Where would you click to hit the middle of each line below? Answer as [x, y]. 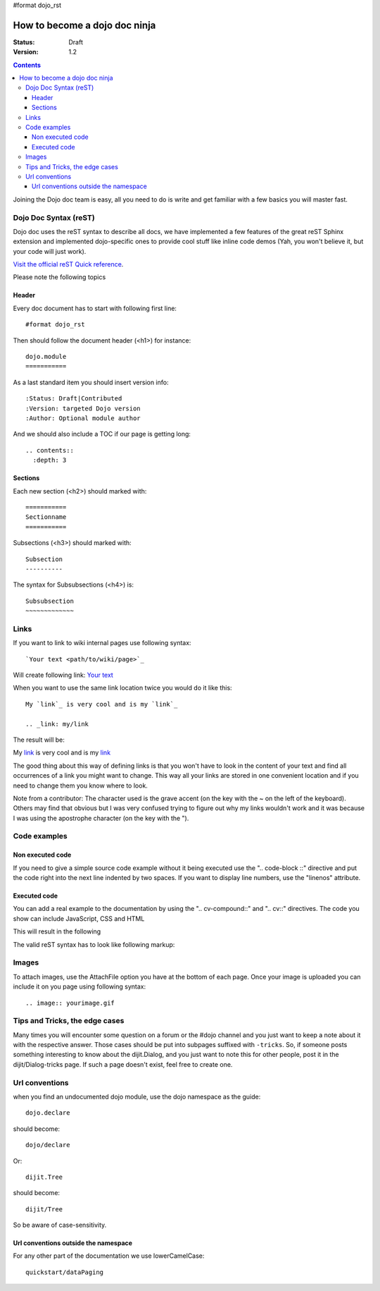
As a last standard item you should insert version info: [91, 382]
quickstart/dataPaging [65, 1272]
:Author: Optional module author [83, 418]
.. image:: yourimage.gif [70, 1003]
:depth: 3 [50, 460]
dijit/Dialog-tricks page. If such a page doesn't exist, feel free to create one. [123, 1064]
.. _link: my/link [57, 724]
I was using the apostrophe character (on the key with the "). [101, 818]
